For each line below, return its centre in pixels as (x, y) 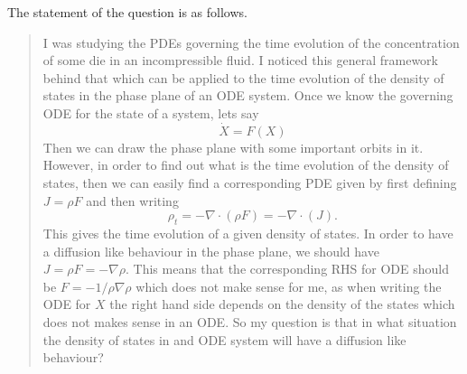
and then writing (132, 200)
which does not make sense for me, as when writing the (289, 286)
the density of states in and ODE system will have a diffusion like (224, 339)
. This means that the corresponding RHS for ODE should (287, 269)
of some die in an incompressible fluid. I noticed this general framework (240, 60)
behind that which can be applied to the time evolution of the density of (243, 77)
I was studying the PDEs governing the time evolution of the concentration (251, 42)
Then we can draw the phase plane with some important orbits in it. (233, 147)
